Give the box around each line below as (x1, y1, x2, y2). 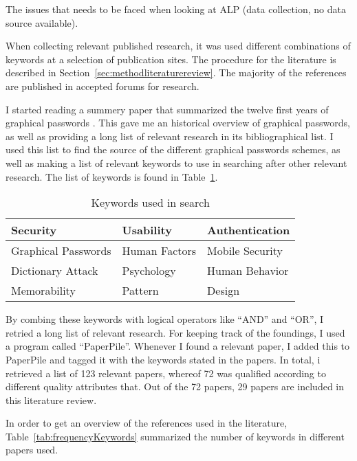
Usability (122, 222, 172, 238)
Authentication (207, 222, 290, 238)
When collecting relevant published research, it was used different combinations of (6, 38, 351, 53)
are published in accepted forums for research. (6, 78, 199, 93)
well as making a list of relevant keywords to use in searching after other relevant (6, 155, 347, 170)
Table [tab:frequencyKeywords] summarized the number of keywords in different (6, 429, 345, 443)
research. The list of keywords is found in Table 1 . (6, 169, 218, 183)
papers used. (6, 442, 58, 457)
